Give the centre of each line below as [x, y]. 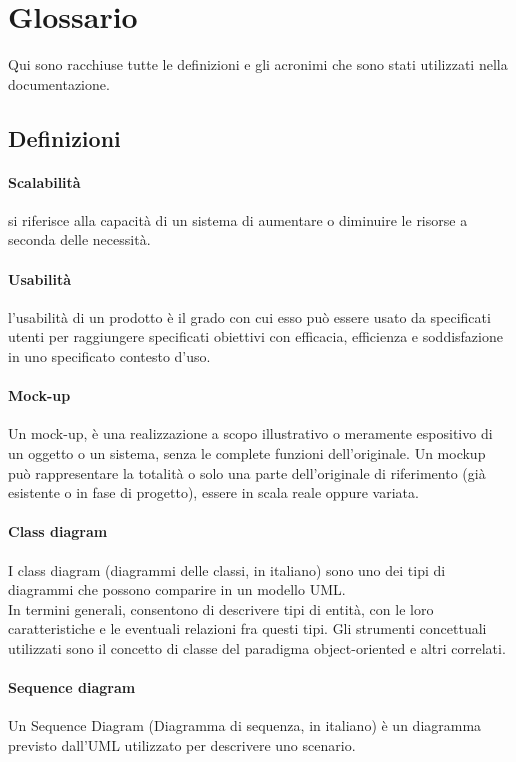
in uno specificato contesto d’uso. [109, 356]
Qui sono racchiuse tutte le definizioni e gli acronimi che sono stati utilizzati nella [258, 64]
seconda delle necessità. [79, 239]
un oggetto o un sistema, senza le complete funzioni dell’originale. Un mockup [247, 453]
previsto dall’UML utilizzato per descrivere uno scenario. [182, 744]
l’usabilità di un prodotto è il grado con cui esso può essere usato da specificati [249, 316]
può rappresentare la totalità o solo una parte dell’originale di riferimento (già [247, 472]
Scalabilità [44, 181]
